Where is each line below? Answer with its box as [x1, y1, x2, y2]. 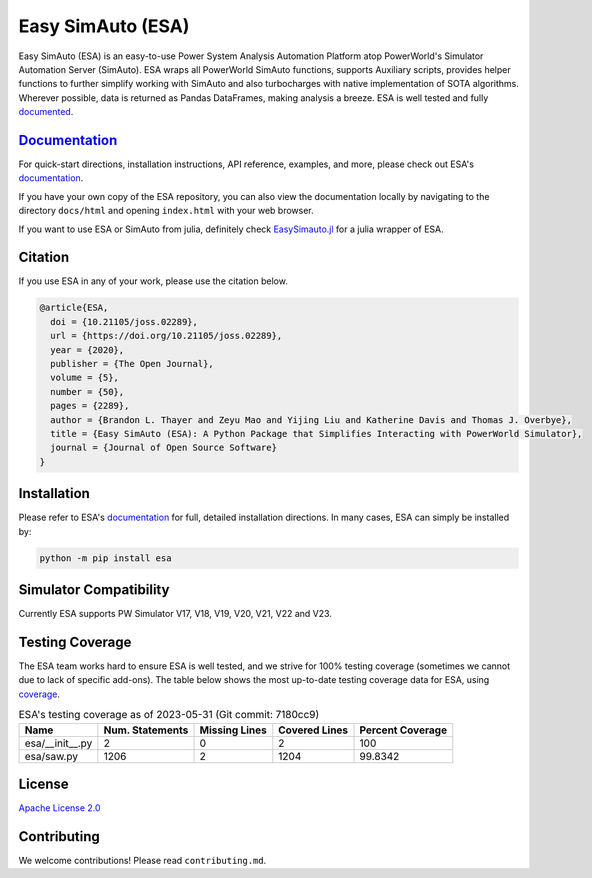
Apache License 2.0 [18, 802, 101, 814]
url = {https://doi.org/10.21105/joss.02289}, [50, 330, 283, 342]
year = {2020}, [50, 344, 125, 355]
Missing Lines [199, 723, 267, 737]
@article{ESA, [39, 302, 109, 314]
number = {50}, [50, 386, 125, 397]
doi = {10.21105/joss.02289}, [50, 316, 199, 327]
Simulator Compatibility [18, 581, 170, 599]
